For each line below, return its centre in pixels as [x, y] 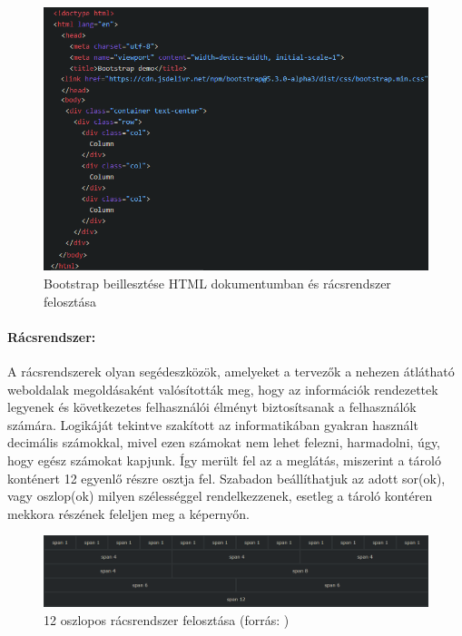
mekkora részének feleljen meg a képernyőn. [128, 513]
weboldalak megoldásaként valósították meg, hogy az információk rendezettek [223, 389]
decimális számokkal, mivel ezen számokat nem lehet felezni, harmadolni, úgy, [224, 442]
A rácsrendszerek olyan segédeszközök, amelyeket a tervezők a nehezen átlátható [231, 371]
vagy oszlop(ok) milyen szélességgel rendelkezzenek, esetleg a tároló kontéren [220, 496]
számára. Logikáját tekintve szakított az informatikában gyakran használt [213, 424]
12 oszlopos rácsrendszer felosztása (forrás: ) [167, 619]
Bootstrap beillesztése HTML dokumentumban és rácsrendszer [217, 283]
